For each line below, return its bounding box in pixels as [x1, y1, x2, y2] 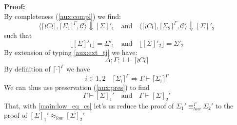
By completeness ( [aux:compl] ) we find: [4, 11, 121, 21]
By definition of [4, 64, 51, 74]
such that [4, 30, 32, 40]
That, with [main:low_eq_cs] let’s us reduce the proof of [4, 100, 174, 110]
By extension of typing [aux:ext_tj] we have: [4, 47, 138, 57]
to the [215, 100, 234, 110]
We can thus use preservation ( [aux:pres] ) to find [4, 82, 150, 92]
